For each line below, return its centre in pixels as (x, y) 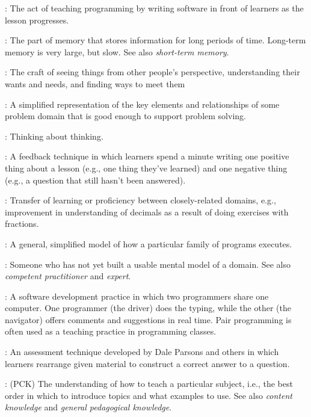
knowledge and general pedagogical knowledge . (88, 407)
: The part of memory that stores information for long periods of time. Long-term (155, 40)
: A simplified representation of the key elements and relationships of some (142, 104)
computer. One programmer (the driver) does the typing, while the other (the (148, 308)
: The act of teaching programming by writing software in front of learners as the (154, 8)
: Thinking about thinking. (54, 136)
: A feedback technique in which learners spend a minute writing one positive (147, 156)
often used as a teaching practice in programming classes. (111, 331)
